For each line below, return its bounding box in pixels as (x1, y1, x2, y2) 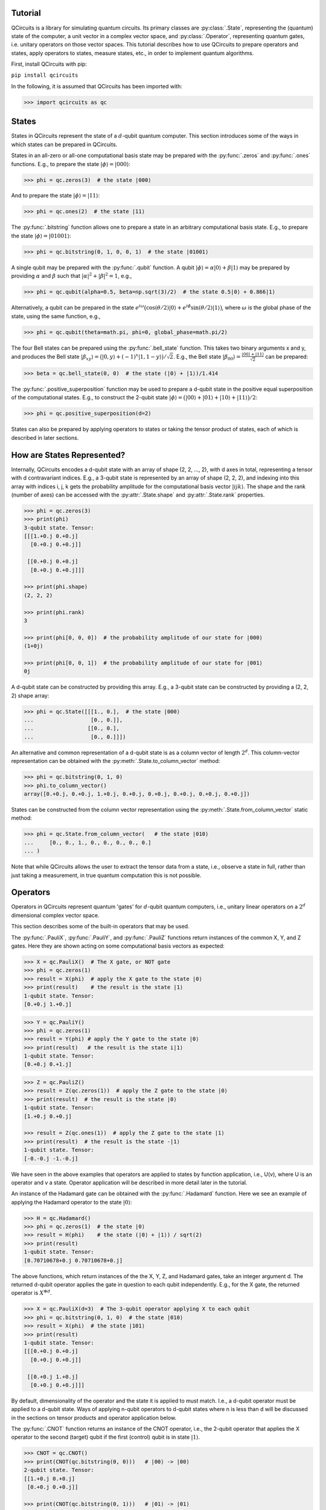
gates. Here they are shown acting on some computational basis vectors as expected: (11, 942, 225, 949)
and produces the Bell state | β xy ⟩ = (11, 353, 99, 362)
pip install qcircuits (11, 72, 78, 79)
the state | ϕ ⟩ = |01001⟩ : (11, 232, 72, 239)
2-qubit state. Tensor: (24, 1467, 95, 1474)
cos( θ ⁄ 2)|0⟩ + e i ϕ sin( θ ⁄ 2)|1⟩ (145, 303, 220, 311)
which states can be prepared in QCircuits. (11, 141, 118, 148)
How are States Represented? (11, 450, 126, 460)
